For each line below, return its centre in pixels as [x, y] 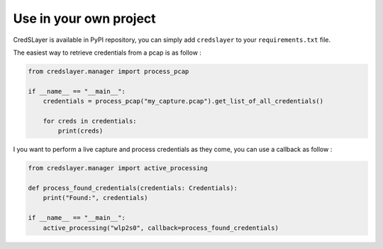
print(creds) [81, 131]
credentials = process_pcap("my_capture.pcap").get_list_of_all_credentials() [183, 101]
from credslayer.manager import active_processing [118, 168]
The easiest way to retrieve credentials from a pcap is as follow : [107, 52]
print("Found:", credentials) [95, 198]
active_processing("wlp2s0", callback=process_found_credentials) [161, 228]
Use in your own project [84, 18]
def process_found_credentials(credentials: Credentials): [133, 188]
